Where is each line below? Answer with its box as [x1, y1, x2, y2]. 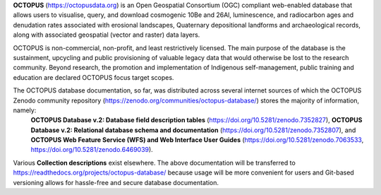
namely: [13, 106, 37, 114]
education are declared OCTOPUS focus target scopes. [13, 73, 174, 81]
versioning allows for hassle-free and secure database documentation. [13, 178, 219, 187]
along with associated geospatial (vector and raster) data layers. [13, 30, 200, 39]
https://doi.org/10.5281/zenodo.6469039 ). [30, 146, 153, 154]
